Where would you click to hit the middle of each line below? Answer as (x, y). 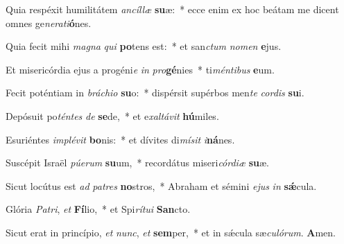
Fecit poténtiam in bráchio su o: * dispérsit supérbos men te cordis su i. (155, 93)
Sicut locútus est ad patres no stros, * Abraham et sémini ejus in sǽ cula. (161, 185)
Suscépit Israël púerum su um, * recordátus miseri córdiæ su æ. (137, 163)
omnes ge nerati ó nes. (49, 23)
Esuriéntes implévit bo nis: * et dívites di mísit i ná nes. (120, 139)
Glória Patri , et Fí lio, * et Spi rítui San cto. (98, 209)
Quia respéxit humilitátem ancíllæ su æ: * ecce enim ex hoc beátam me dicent (172, 9)
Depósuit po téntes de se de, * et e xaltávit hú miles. (112, 115)
